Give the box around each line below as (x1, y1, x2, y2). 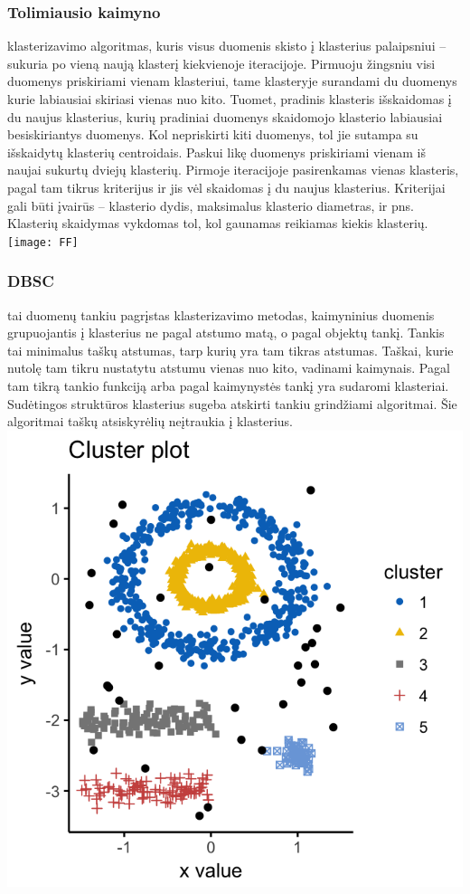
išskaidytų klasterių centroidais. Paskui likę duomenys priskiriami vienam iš (7, 142, 426, 161)
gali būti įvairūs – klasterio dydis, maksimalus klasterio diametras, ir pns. (7, 195, 415, 214)
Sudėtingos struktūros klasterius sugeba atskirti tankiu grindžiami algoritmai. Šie (7, 394, 457, 413)
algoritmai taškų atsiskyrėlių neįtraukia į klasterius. (7, 412, 293, 431)
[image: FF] (7, 235, 79, 249)
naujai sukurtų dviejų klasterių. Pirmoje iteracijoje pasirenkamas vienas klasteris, (7, 160, 459, 179)
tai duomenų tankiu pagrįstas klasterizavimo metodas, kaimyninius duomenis (7, 305, 435, 324)
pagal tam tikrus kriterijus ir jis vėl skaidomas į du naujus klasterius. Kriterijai (7, 177, 446, 196)
